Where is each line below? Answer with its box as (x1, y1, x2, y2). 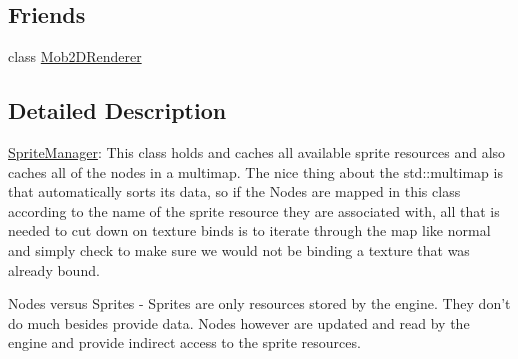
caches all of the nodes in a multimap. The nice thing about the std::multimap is (8, 161, 503, 182)
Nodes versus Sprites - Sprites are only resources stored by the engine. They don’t (8, 293, 511, 314)
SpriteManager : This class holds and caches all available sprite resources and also (8, 142, 506, 162)
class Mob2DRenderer (8, 46, 142, 67)
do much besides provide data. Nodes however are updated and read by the (8, 312, 470, 333)
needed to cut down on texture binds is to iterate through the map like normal (8, 220, 491, 241)
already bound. (8, 259, 100, 280)
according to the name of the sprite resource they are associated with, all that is (8, 200, 500, 221)
